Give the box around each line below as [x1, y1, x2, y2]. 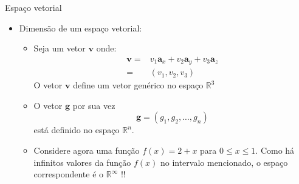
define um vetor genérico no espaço [73, 79, 204, 91]
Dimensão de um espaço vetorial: [19, 21, 142, 34]
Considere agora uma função [33, 144, 140, 157]
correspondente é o [33, 168, 104, 180]
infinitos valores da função [33, 156, 131, 168]
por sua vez [72, 99, 115, 111]
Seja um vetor [33, 42, 86, 54]
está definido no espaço [33, 123, 120, 136]
